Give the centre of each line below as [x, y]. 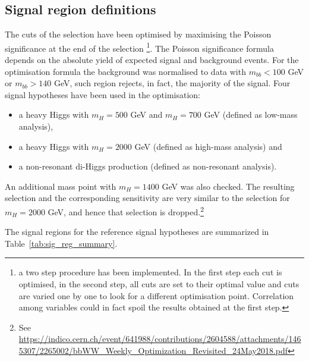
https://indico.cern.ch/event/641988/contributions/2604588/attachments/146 [160, 339]
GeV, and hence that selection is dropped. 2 [126, 211]
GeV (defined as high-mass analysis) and [208, 146]
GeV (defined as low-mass [251, 114]
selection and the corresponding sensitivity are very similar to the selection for [147, 198]
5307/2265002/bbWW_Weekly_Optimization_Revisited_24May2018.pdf [153, 350]
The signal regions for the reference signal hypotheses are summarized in [137, 232]
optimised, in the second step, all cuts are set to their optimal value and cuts [159, 284]
